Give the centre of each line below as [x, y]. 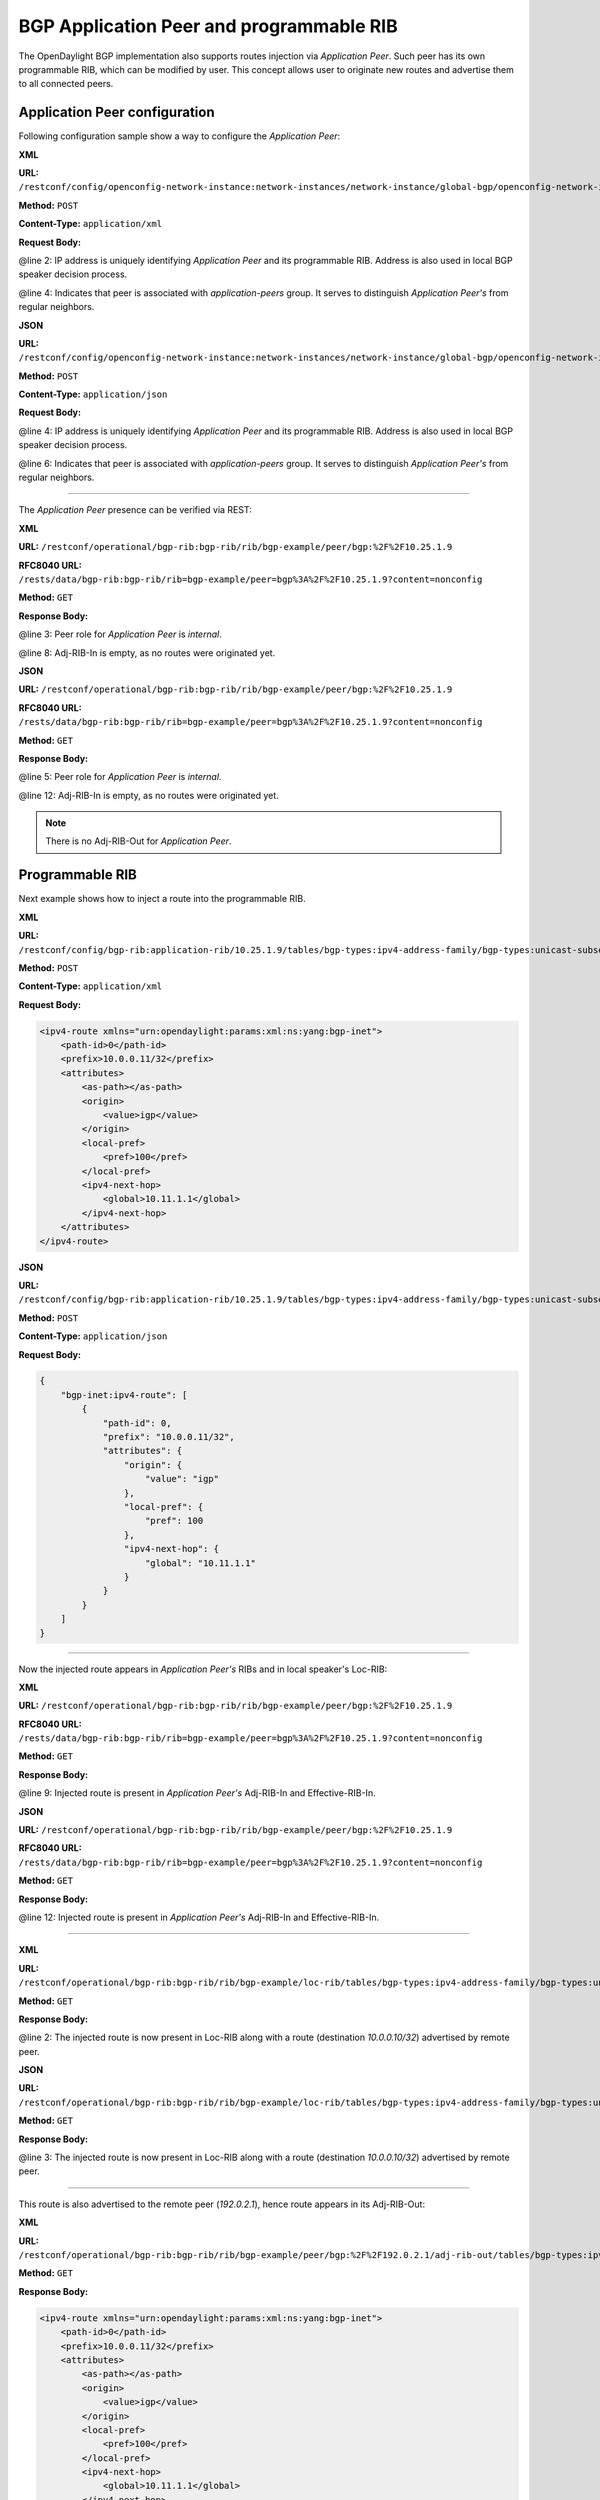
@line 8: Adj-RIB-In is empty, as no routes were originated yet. [147, 652]
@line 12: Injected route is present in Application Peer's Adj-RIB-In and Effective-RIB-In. [199, 1917]
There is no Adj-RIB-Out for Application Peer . [138, 841]
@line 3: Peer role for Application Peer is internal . [120, 634]
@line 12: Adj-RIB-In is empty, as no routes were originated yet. [148, 795]
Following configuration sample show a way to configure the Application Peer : [179, 136]
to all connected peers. [66, 84]
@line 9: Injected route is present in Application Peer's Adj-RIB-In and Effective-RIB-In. [197, 1793]
